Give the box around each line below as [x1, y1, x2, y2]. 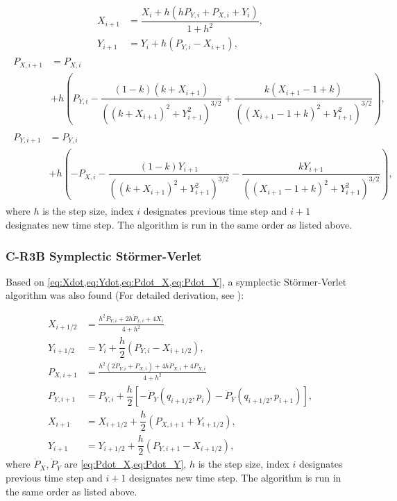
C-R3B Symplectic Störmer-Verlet [6, 247, 202, 264]
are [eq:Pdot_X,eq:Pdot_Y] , [64, 457, 187, 471]
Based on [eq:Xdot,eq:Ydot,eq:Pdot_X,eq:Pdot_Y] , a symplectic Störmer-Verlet [6, 274, 347, 288]
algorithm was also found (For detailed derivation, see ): [6, 288, 244, 302]
